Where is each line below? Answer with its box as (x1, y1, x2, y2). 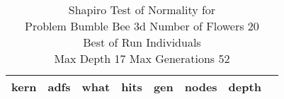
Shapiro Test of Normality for (68, 1, 216, 18)
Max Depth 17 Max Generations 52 (54, 50, 230, 66)
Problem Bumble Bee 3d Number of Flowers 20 (25, 18, 259, 34)
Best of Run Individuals (83, 34, 201, 50)
